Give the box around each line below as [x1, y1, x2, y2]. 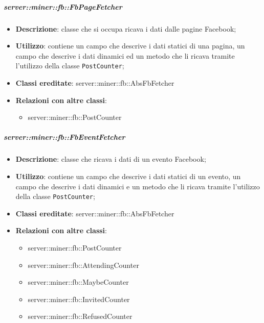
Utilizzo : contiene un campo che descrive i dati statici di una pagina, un [15, 40, 245, 51]
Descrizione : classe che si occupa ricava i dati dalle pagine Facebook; [15, 23, 236, 34]
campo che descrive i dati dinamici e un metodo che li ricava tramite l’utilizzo [15, 181, 260, 191]
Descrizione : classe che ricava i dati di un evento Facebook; [15, 154, 206, 164]
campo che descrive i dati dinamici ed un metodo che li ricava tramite [15, 50, 235, 61]
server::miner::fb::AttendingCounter [28, 259, 139, 270]
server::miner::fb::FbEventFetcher [4, 132, 125, 142]
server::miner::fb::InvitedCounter [28, 293, 130, 304]
